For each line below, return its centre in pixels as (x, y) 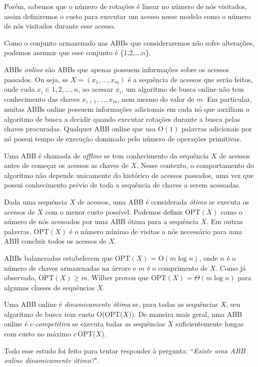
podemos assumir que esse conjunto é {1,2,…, (73, 52)
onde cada (19, 89)
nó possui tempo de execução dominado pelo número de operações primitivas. (123, 138)
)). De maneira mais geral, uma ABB (185, 314)
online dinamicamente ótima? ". (52, 360)
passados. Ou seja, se (36, 79)
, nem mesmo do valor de (156, 99)
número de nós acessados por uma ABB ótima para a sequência (101, 221)
